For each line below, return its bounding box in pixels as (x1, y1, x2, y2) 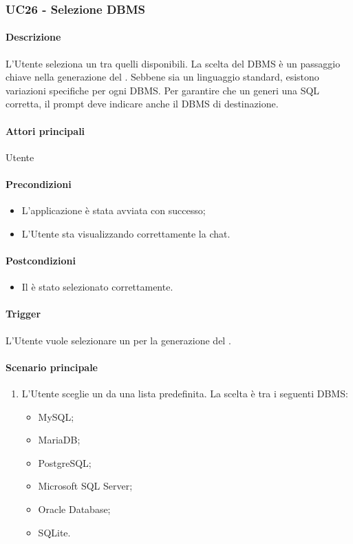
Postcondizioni (6, 253, 76, 267)
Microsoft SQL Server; (38, 479, 133, 493)
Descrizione (6, 30, 61, 44)
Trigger (6, 306, 41, 321)
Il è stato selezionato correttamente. (21, 280, 173, 294)
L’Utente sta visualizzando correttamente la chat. (21, 226, 231, 240)
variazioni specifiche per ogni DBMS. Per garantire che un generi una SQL (6, 83, 320, 97)
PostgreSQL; (38, 455, 92, 470)
